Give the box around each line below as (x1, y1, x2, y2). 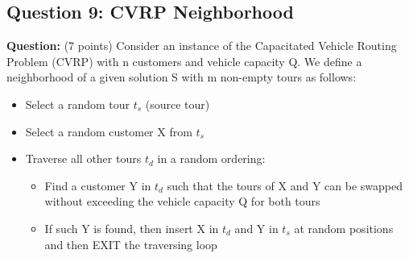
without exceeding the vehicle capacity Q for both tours (44, 193, 320, 210)
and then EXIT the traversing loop (44, 235, 217, 252)
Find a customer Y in (44, 177, 151, 193)
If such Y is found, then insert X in (44, 219, 219, 236)
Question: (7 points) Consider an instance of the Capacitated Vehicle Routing (6, 37, 397, 54)
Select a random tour (25, 95, 130, 112)
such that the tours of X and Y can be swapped (167, 177, 403, 193)
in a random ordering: (157, 150, 266, 167)
